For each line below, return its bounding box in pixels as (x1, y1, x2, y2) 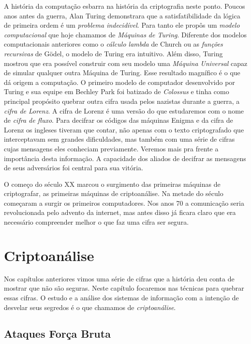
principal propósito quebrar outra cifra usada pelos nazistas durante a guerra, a (4, 96, 240, 106)
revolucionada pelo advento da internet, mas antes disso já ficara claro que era (4, 207, 236, 217)
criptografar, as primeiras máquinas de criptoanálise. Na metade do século (4, 188, 223, 198)
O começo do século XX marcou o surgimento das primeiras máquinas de (4, 179, 221, 189)
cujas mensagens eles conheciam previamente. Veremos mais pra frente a (4, 143, 219, 153)
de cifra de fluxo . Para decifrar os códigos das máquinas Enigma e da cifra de (4, 115, 233, 125)
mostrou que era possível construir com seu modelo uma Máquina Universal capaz (4, 58, 248, 68)
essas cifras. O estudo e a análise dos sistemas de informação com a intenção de (4, 292, 239, 302)
